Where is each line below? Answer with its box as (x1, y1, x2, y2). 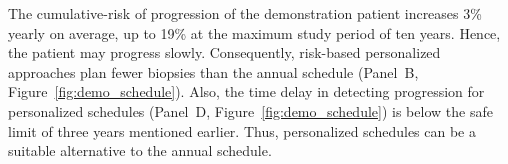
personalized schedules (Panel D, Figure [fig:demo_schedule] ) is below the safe (8, 100, 493, 121)
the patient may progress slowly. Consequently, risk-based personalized (8, 42, 441, 63)
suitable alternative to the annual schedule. (8, 140, 272, 161)
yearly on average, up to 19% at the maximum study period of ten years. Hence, (8, 22, 501, 43)
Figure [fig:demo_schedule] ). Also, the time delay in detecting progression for (8, 81, 485, 102)
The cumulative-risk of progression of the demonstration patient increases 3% (8, 3, 482, 23)
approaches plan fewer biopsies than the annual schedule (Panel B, (8, 61, 419, 82)
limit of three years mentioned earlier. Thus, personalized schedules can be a (8, 120, 476, 141)
